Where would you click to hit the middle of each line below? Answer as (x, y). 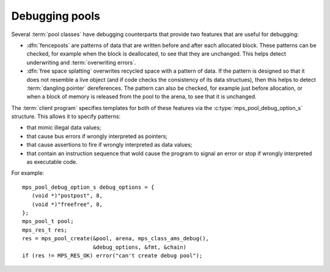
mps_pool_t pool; (48, 221)
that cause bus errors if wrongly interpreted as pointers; (97, 136)
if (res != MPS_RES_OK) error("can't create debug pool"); (112, 255)
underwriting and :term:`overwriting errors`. (81, 62)
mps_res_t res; (45, 230)
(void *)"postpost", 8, (67, 196)
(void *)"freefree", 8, (67, 204)
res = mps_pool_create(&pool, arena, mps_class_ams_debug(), (116, 239)
